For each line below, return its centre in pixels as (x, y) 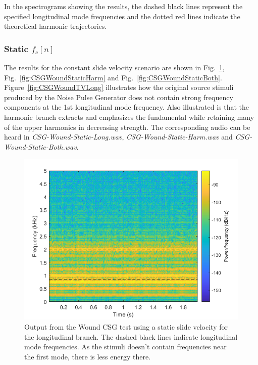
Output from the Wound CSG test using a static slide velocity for (126, 326)
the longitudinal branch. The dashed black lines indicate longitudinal (131, 336)
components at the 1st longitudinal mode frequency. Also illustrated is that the (127, 107)
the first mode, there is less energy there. (88, 356)
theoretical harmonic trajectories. (56, 26)
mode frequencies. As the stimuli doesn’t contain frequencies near (125, 347)
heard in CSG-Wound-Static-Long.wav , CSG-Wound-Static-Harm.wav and (118, 137)
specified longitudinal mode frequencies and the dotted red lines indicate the (122, 16)
